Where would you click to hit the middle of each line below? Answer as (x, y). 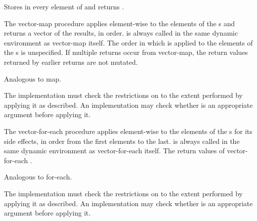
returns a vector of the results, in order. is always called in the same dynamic (121, 33)
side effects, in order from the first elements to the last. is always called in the (122, 141)
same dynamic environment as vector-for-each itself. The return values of (114, 151)
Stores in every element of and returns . (64, 6)
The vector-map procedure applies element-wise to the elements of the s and (120, 23)
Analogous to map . (33, 78)
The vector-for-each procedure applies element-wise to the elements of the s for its (128, 131)
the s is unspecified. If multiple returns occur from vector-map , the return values (126, 52)
